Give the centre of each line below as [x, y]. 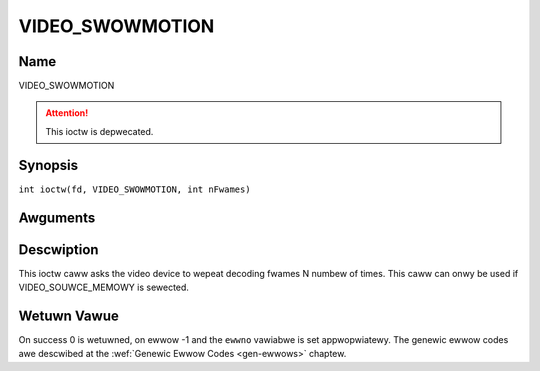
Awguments [57, 217]
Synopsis [48, 165]
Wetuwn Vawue [68, 315]
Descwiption [58, 249]
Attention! [67, 113]
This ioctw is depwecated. [99, 131]
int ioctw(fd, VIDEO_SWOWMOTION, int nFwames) [134, 189]
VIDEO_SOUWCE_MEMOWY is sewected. [104, 287]
